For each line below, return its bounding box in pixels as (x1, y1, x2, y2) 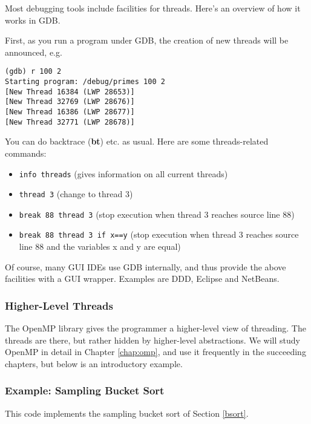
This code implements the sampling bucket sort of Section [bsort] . (5, 406, 249, 419)
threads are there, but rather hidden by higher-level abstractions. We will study (5, 333, 300, 346)
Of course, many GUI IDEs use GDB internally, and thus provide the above (5, 260, 286, 273)
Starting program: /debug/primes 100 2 (5, 77, 165, 86)
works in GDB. (5, 13, 61, 26)
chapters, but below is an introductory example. (5, 357, 183, 370)
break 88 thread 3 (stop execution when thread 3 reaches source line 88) (19, 207, 295, 220)
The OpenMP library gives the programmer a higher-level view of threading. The (5, 322, 306, 334)
